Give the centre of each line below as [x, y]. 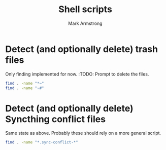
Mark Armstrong [85, 23]
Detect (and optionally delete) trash [82, 49]
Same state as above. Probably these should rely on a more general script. [83, 133]
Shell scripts [85, 9]
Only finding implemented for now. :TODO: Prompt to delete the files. [77, 74]
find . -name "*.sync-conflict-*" [42, 142]
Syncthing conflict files [55, 119]
